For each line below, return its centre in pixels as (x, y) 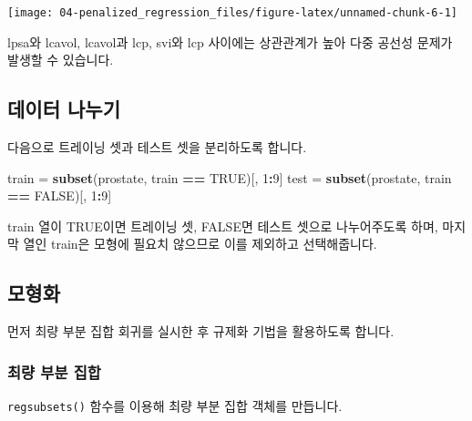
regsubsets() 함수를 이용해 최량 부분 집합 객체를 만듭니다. (175, 406)
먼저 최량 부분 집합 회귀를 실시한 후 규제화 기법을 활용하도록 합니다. (201, 331)
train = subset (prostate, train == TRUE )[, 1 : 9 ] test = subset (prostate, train (230, 177)
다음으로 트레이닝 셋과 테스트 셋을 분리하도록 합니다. (157, 147)
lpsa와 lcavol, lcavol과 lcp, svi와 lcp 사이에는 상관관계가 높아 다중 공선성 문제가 (230, 41)
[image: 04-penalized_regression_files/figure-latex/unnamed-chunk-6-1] (232, 13)
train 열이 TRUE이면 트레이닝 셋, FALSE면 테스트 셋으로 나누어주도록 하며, (223, 226)
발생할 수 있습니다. (61, 60)
